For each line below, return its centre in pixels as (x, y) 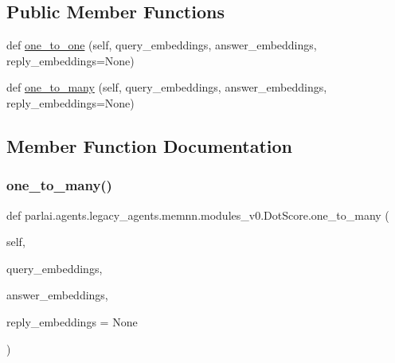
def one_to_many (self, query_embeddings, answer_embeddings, (167, 87)
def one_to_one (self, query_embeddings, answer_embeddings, (162, 45)
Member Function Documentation (150, 145)
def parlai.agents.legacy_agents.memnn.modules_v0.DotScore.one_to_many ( (198, 215)
